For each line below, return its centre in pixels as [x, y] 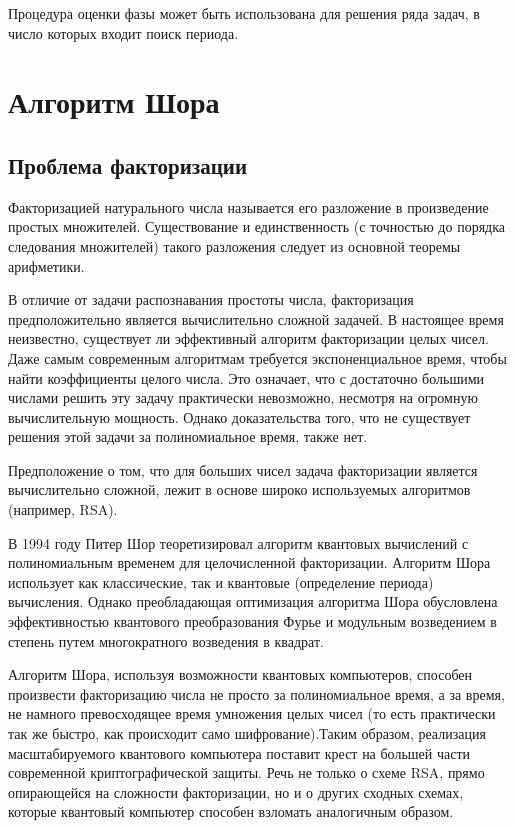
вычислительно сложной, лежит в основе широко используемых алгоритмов [239, 489]
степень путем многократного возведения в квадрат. [166, 640]
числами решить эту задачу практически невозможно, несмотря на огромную [243, 397]
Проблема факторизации [127, 164]
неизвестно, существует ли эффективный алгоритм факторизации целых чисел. [248, 338]
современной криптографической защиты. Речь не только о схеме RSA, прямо [246, 772]
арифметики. [46, 265]
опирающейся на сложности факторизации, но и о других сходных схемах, [236, 791]
